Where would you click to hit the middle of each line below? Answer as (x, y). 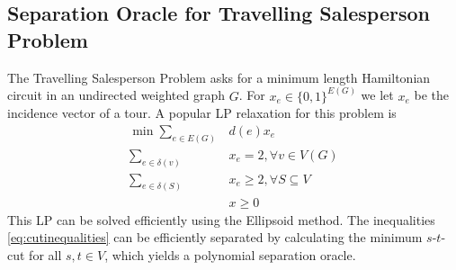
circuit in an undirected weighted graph (116, 95)
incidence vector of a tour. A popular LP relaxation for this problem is (202, 113)
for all (45, 254)
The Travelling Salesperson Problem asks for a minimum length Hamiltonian (219, 77)
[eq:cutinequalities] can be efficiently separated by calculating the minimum (215, 237)
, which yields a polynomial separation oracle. (230, 254)
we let (377, 95)
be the (431, 95)
